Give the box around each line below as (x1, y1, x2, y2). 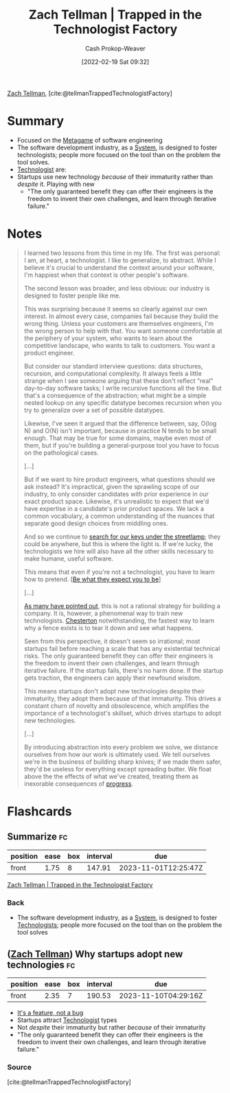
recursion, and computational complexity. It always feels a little (23, 369, 203, 377)
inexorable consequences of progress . (23, 779, 134, 788)
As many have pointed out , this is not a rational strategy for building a (23, 601, 221, 610)
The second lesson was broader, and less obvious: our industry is (23, 284, 210, 292)
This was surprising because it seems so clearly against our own (23, 304, 207, 313)
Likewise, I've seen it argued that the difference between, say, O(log (23, 419, 217, 427)
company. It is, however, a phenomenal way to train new (23, 609, 183, 617)
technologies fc (7, 959, 76, 970)
